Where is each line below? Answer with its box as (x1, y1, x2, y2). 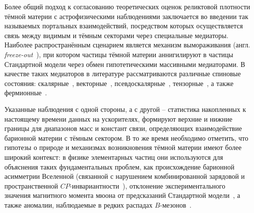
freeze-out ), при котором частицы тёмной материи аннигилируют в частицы (4, 49, 233, 59)
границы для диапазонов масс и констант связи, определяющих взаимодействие (4, 123, 242, 133)
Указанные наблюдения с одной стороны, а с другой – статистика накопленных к (4, 104, 246, 114)
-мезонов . (160, 199, 192, 210)
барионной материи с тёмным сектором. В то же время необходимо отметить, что (4, 132, 249, 143)
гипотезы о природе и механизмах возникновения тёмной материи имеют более (4, 142, 242, 152)
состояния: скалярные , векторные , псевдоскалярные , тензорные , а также (4, 78, 233, 88)
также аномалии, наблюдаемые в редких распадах (4, 199, 153, 210)
